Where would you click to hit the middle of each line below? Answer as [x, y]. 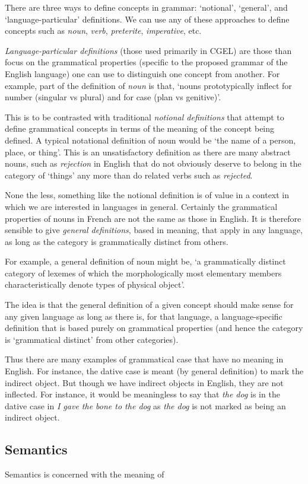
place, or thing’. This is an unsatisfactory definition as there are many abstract [148, 152]
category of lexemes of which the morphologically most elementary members [143, 273]
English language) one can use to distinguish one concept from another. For [142, 73]
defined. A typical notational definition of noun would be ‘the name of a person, [150, 140]
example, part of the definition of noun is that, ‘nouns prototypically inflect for [148, 85]
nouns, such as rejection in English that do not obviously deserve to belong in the [153, 163]
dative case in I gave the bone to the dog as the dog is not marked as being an [145, 405]
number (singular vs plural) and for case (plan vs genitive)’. [113, 97]
